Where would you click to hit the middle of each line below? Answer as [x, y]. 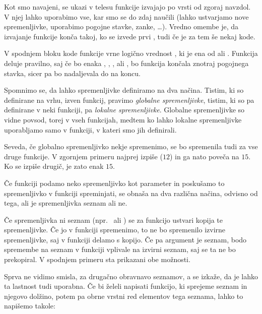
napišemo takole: [30, 306]
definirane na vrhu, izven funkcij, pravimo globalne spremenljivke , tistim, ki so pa [129, 100]
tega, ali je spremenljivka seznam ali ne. [66, 203]
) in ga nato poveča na [204, 156]
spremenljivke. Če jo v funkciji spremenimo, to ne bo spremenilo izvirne [115, 230]
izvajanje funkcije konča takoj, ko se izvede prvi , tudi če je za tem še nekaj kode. [130, 36]
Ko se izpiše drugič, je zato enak [54, 166]
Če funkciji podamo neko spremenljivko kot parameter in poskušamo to [114, 183]
